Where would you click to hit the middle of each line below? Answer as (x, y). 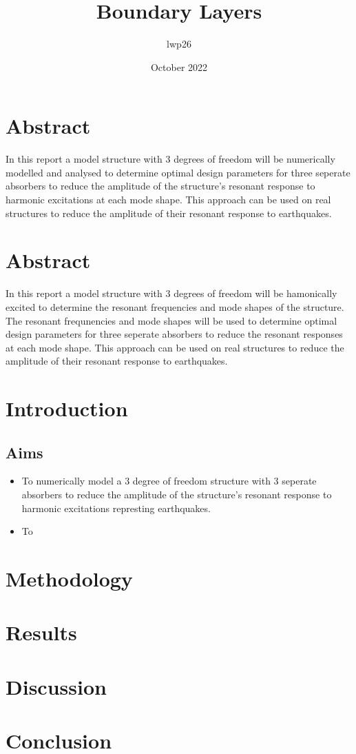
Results (41, 632)
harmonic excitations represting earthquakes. (116, 508)
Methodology (69, 579)
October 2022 (179, 67)
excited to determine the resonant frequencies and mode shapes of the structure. (175, 306)
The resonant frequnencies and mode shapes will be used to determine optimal (171, 320)
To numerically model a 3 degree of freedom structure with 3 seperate (169, 481)
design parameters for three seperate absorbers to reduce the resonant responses (174, 334)
